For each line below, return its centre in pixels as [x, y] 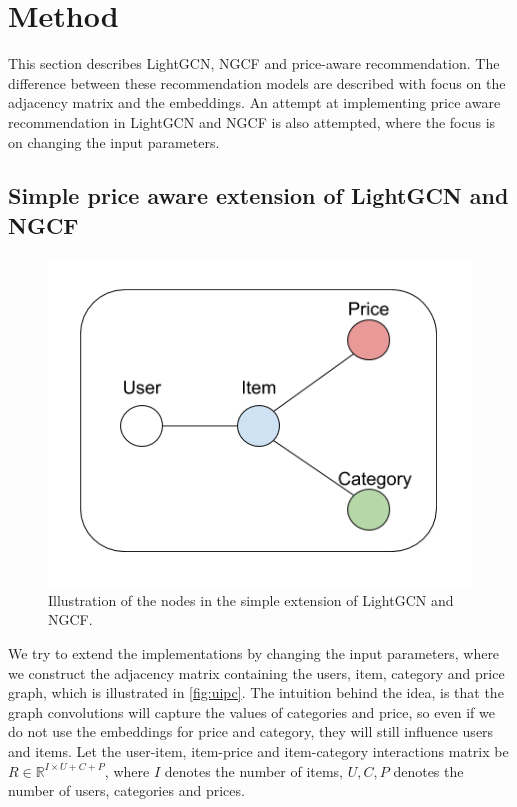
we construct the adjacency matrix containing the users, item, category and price [256, 672]
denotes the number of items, [254, 770]
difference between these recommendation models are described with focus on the [257, 82]
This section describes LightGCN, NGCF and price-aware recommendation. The [254, 63]
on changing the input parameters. [114, 141]
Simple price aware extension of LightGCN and [258, 195]
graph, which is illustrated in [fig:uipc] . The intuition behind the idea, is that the [256, 692]
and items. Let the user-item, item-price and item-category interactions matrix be [258, 750]
